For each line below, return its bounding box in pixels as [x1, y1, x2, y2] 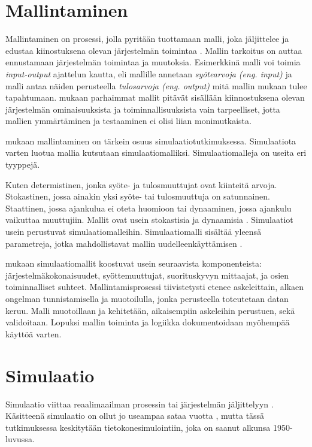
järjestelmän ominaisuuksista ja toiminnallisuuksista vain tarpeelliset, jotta [5, 102, 280, 115]
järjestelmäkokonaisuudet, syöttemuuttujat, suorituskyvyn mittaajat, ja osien [5, 268, 289, 281]
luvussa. [5, 433, 35, 445]
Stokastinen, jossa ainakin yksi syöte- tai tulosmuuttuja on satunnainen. [5, 190, 270, 203]
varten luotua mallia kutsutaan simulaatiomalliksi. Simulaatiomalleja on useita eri [5, 146, 307, 159]
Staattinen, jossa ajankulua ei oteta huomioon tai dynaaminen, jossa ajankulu [5, 201, 292, 214]
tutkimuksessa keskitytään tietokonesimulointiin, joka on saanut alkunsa [5, 421, 271, 433]
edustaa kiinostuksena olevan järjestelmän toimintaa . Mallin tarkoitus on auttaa [5, 44, 302, 56]
